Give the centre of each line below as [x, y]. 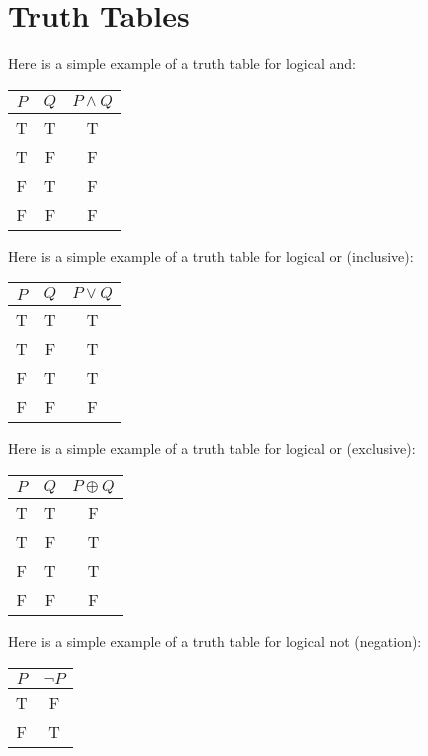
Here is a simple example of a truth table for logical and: [182, 63]
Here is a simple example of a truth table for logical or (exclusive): [212, 448]
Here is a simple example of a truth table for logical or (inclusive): [211, 255]
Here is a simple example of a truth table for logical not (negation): [215, 640]
